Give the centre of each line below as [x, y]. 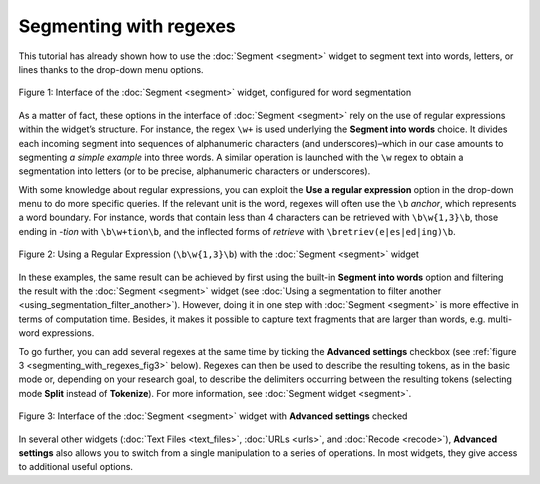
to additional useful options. [76, 467]
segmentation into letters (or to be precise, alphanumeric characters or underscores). [194, 171]
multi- [500, 319]
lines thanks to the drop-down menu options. [111, 69]
